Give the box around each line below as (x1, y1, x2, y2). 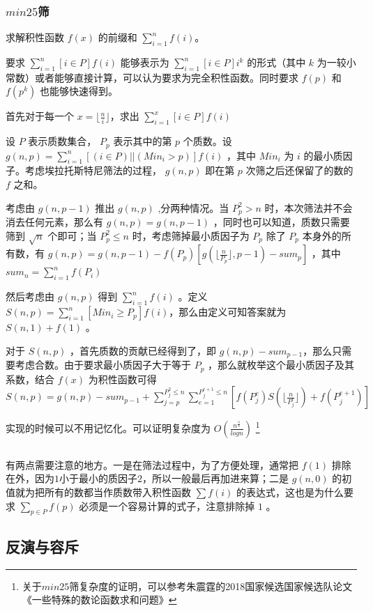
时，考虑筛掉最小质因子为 (132, 228, 250, 242)
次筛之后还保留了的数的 (245, 163, 353, 178)
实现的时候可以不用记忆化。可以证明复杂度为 (6, 420, 211, 435)
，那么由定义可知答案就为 (169, 304, 287, 319)
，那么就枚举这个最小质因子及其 (208, 357, 355, 372)
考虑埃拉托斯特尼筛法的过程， (24, 163, 162, 178)
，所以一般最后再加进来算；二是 (142, 471, 289, 486)
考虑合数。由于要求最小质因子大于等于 (15, 357, 191, 372)
